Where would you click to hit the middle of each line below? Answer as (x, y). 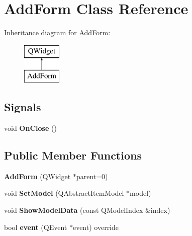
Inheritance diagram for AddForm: (57, 32)
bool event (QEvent (36, 227)
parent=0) (92, 176)
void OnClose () (30, 128)
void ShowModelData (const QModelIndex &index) (87, 210)
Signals (23, 107)
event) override (96, 227)
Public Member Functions (73, 155)
